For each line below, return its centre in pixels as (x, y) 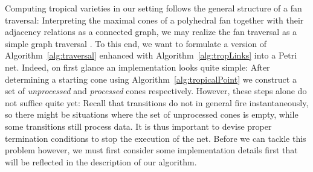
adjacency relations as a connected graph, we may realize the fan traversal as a (151, 32)
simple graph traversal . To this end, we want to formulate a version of (136, 43)
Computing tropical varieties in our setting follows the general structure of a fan (153, 8)
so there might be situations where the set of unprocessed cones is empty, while (152, 114)
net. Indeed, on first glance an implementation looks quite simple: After (137, 67)
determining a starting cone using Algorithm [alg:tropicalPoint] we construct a (151, 79)
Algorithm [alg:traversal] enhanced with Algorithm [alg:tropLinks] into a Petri (151, 55)
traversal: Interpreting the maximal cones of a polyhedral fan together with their (154, 20)
